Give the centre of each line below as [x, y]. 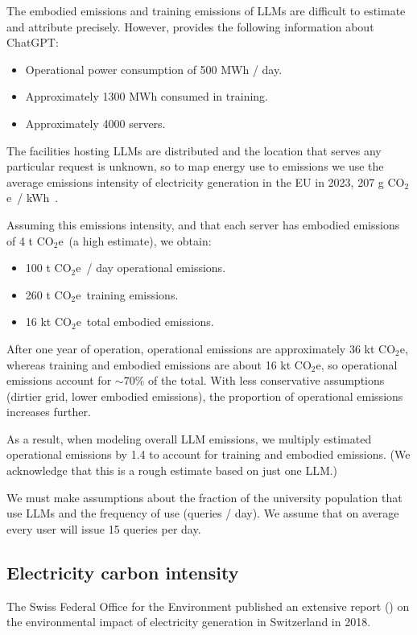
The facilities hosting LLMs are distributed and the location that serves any [194, 150]
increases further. [49, 412]
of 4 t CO [30, 240]
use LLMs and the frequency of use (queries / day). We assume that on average [203, 513]
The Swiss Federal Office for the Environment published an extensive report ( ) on [208, 606]
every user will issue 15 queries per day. [104, 528]
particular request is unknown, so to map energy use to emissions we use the [195, 166]
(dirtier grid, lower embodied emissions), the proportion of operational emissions [205, 396]
